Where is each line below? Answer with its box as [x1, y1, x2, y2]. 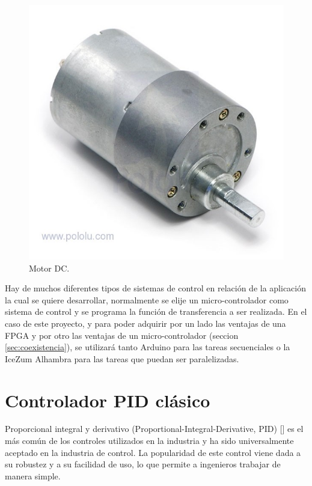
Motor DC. [29, 261, 70, 274]
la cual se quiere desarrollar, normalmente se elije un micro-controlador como [5, 293, 289, 306]
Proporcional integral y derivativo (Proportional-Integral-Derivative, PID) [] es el [5, 422, 304, 435]
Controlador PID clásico [5, 387, 210, 412]
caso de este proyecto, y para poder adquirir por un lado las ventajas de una [5, 317, 286, 329]
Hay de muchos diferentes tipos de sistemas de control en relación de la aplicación [5, 282, 307, 294]
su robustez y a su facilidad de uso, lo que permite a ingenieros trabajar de [5, 458, 281, 470]
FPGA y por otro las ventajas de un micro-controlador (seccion [5, 329, 239, 341]
